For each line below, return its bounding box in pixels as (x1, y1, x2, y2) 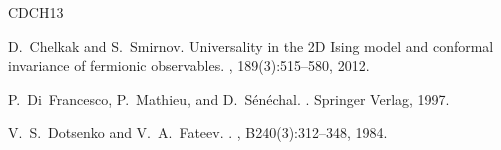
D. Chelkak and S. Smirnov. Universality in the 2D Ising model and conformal (8, 35, 494, 56)
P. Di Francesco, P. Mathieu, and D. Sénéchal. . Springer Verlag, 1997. (8, 88, 450, 109)
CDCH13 (8, 2, 64, 22)
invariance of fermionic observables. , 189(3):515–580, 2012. (8, 55, 370, 76)
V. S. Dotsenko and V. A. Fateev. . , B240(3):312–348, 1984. (8, 122, 388, 143)
